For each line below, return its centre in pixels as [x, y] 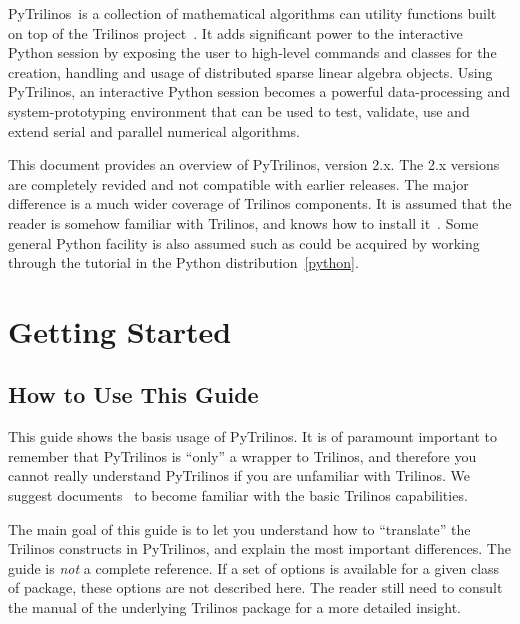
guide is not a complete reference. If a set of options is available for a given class [254, 567]
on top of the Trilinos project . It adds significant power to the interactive [235, 32]
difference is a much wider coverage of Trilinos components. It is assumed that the [260, 203]
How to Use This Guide [133, 394]
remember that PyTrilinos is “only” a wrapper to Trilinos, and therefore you [242, 455]
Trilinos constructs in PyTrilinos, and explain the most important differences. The [259, 548]
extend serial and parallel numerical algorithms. [154, 130]
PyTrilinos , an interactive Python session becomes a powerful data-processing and [259, 91]
